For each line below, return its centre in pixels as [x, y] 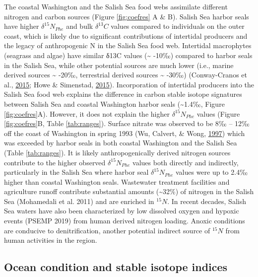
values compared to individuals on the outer [178, 26]
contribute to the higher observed [55, 162]
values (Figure [218, 113]
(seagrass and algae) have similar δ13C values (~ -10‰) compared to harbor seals [128, 55]
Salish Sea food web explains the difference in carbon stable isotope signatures [123, 94]
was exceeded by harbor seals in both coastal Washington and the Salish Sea [121, 143]
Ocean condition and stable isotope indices [116, 267]
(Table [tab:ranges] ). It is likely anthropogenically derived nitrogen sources [117, 152]
